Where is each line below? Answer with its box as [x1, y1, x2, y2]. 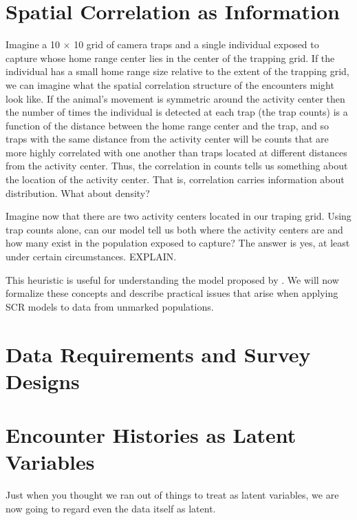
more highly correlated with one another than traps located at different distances [6, 145, 347, 159]
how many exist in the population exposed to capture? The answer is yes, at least [6, 236, 350, 250]
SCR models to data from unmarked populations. [6, 299, 214, 313]
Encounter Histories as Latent [6, 421, 296, 449]
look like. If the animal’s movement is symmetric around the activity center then [6, 91, 345, 105]
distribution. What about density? [6, 185, 150, 200]
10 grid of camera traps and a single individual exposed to [74, 37, 319, 52]
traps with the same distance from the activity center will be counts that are [6, 132, 329, 146]
